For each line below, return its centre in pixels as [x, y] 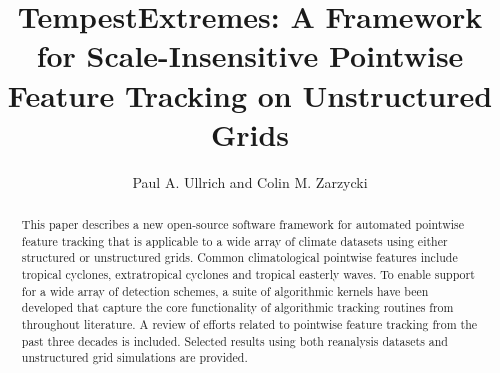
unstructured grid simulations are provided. [134, 357]
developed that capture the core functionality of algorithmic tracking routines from [237, 307]
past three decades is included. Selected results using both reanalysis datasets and [234, 340]
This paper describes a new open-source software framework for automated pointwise [242, 224]
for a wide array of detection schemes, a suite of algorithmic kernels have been [225, 290]
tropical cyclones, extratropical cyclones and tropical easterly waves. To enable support [248, 274]
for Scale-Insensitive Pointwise [250, 55]
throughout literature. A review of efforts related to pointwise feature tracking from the [249, 324]
